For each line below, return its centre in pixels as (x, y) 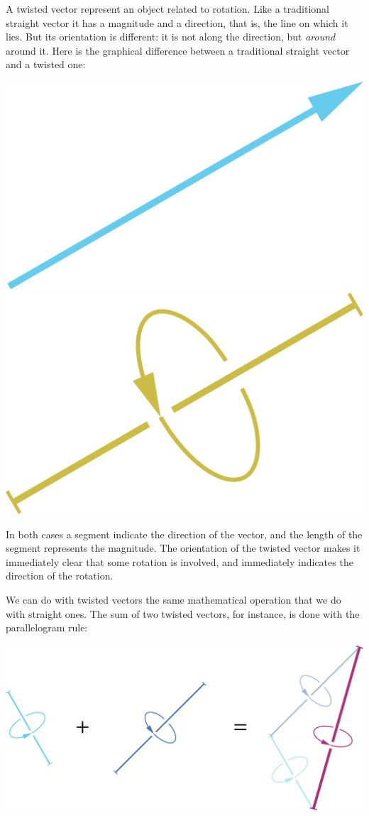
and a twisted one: (46, 64)
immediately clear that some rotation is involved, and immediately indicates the (180, 561)
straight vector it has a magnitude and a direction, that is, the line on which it (177, 22)
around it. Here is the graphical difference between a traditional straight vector (178, 50)
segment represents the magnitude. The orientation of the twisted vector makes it (183, 548)
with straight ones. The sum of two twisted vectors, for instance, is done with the (183, 613)
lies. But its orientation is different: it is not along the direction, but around (171, 37)
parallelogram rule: (47, 627)
